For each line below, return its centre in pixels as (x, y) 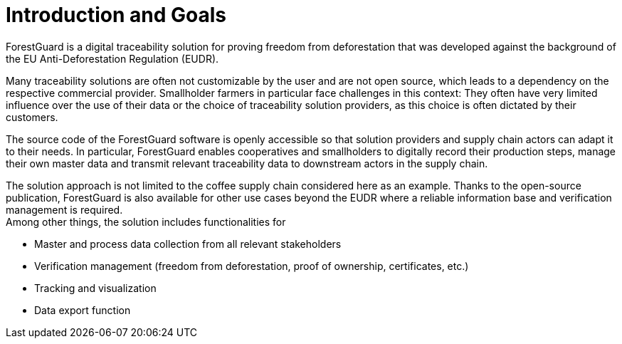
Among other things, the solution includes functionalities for (146, 221)
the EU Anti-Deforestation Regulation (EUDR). (112, 58)
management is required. (64, 209)
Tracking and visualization (95, 288)
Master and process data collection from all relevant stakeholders (188, 244)
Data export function (83, 310)
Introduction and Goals (116, 15)
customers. (32, 117)
